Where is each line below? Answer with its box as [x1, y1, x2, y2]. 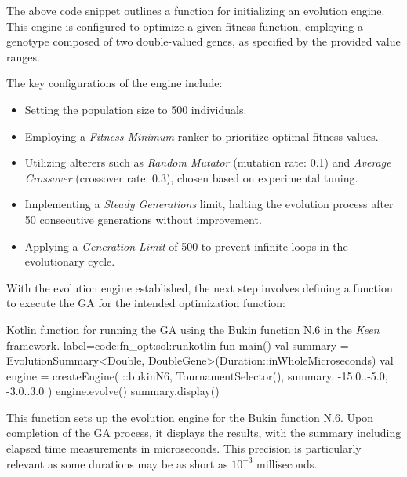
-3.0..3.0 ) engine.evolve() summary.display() [6, 383, 220, 399]
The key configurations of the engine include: [6, 75, 223, 91]
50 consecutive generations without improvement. [24, 211, 262, 227]
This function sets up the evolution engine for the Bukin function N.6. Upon [6, 409, 373, 425]
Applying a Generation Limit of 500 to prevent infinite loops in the [24, 237, 348, 254]
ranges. [6, 48, 40, 64]
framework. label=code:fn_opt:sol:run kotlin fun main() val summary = [6, 336, 349, 353]
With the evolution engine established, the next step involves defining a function [6, 279, 393, 295]
